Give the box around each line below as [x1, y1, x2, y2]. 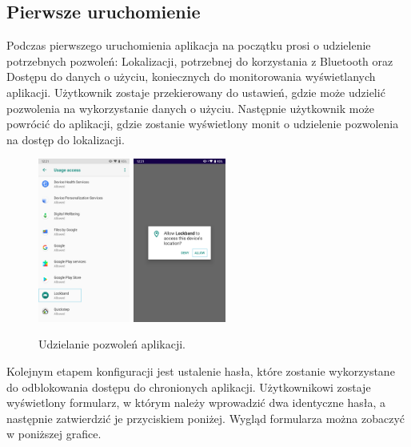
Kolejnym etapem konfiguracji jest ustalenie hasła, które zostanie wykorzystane [6, 363, 395, 380]
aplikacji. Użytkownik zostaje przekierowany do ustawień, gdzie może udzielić [6, 83, 385, 100]
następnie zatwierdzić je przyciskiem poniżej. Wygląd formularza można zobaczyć [6, 409, 405, 426]
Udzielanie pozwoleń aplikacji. [38, 336, 186, 352]
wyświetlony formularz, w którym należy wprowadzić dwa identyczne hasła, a [6, 394, 385, 411]
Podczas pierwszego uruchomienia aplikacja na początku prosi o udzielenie [6, 37, 371, 54]
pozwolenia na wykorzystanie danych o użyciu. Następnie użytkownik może [6, 99, 374, 116]
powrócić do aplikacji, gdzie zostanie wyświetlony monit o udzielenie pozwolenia [6, 115, 399, 132]
